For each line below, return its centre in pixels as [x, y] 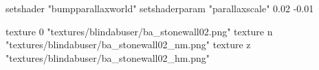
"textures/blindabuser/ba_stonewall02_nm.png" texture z [128, 45]
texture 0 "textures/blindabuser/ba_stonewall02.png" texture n [139, 31]
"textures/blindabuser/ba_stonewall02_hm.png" [108, 57]
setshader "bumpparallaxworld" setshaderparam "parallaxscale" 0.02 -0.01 [160, 8]
